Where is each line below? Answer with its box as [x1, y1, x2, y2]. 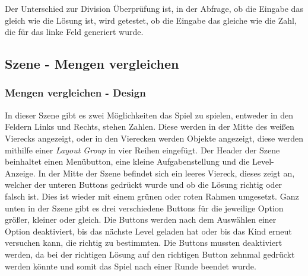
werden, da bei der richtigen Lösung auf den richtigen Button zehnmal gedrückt [5, 248, 295, 260]
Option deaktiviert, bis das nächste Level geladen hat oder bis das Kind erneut [5, 224, 292, 237]
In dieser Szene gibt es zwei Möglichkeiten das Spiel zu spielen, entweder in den [5, 108, 294, 121]
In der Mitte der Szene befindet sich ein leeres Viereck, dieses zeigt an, [38, 166, 295, 179]
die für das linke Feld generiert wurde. [5, 25, 144, 38]
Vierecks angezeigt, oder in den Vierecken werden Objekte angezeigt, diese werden [5, 131, 304, 144]
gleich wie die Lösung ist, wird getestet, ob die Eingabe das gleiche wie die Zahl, [5, 14, 297, 26]
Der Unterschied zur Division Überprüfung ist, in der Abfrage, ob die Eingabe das [5, 2, 303, 14]
